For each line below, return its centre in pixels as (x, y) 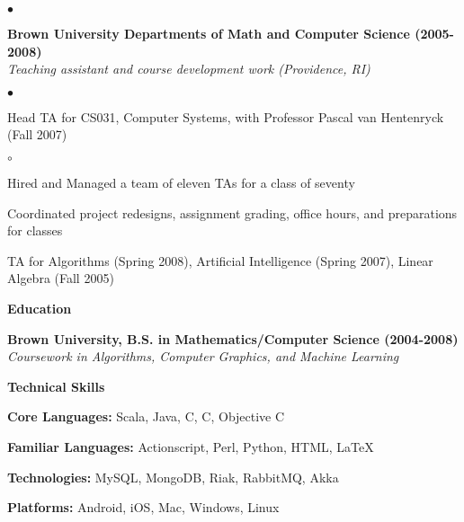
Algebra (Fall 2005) (61, 278)
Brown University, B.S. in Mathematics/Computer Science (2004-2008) (233, 338)
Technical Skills (56, 386)
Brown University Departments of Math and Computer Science (209, 33)
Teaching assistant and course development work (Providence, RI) (189, 69)
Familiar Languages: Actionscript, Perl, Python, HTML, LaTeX (191, 446)
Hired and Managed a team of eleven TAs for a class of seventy (181, 182)
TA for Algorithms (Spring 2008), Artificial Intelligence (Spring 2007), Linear (220, 260)
